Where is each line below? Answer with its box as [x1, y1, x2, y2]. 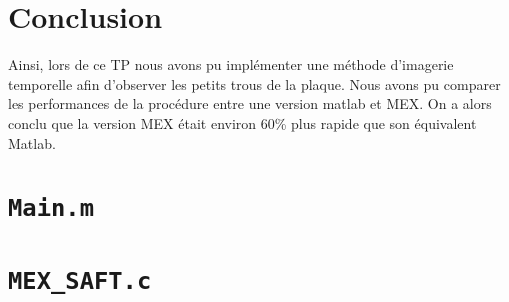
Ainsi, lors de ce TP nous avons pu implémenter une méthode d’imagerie [8, 54, 454, 75]
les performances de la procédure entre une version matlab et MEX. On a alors [8, 93, 492, 114]
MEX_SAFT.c [8, 266, 152, 295]
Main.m [8, 194, 94, 223]
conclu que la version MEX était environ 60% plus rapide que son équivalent [8, 112, 477, 133]
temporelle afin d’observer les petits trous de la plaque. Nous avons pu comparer [8, 73, 501, 94]
